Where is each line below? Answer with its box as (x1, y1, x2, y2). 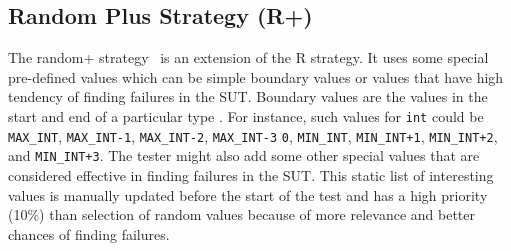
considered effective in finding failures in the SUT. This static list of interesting (8, 164, 494, 185)
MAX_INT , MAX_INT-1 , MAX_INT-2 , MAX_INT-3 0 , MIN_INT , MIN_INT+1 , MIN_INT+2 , (8, 125, 498, 146)
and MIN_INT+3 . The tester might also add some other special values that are (8, 145, 480, 166)
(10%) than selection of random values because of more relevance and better (8, 204, 476, 225)
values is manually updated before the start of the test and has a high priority (8, 184, 488, 205)
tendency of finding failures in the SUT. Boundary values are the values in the (8, 86, 488, 107)
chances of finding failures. (8, 223, 170, 244)
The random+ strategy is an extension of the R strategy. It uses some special (8, 47, 489, 68)
